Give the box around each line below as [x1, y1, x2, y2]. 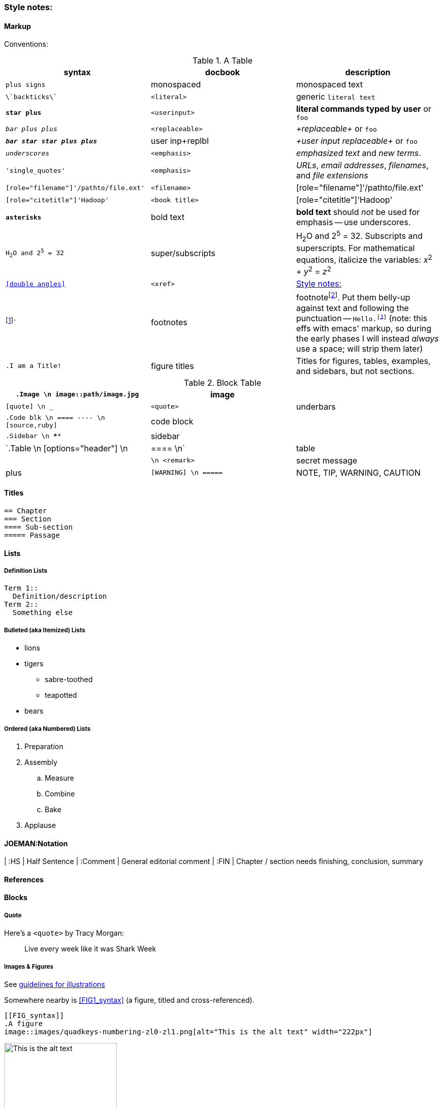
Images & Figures [4, 963, 54, 970]
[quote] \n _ [6, 403, 53, 411]
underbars [296, 401, 336, 412]
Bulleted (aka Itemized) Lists [4, 626, 85, 634]
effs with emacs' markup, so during [296, 323, 432, 333]
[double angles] [6, 280, 66, 288]
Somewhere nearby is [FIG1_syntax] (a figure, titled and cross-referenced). [4, 995, 255, 1004]
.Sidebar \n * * [6, 432, 61, 440]
